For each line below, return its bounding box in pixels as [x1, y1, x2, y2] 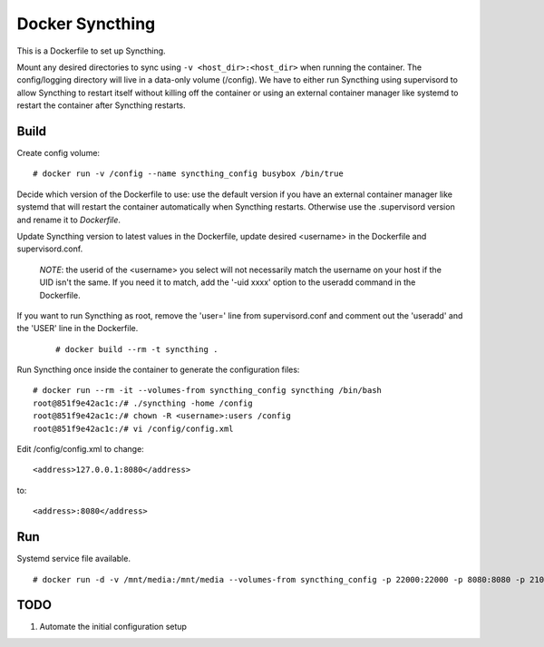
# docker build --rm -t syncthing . [55, 344, 219, 354]
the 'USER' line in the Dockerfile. [16, 323, 139, 334]
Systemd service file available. [16, 554, 131, 564]
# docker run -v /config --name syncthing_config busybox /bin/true [33, 169, 344, 179]
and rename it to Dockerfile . [16, 214, 121, 225]
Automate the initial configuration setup [39, 622, 188, 632]
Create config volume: [16, 148, 100, 159]
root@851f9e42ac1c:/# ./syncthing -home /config [33, 397, 253, 408]
